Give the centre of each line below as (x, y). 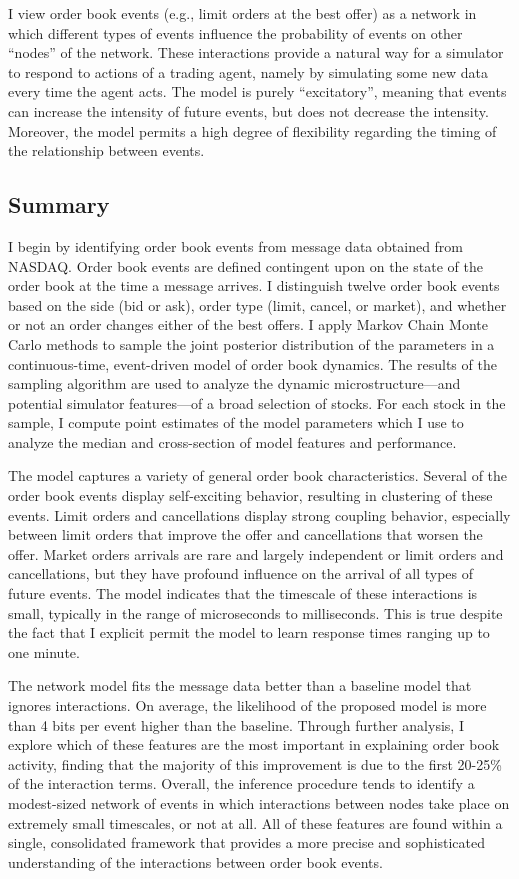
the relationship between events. (106, 150)
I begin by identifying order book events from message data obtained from (236, 245)
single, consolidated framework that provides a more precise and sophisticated (247, 842)
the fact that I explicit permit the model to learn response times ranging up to (249, 632)
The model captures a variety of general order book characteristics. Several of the (258, 475)
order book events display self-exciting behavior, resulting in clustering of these (250, 495)
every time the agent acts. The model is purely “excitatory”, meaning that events (257, 91)
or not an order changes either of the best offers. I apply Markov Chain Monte (248, 324)
